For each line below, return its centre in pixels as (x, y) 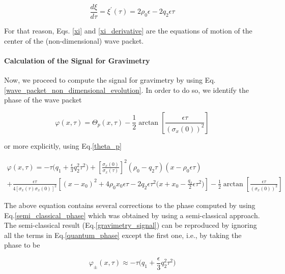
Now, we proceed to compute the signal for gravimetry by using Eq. (110, 80)
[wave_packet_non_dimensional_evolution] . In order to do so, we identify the (126, 90)
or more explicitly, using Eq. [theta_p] (63, 145)
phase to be (22, 245)
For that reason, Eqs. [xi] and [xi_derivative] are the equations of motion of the (128, 31)
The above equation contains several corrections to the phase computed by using (130, 205)
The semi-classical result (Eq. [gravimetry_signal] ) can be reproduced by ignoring (131, 225)
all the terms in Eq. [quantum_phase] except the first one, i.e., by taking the (123, 235)
